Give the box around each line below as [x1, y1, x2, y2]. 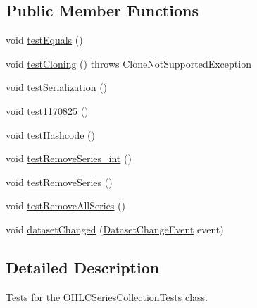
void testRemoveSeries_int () [6, 151, 132, 166]
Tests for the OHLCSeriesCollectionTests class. [6, 289, 208, 304]
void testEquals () [6, 32, 83, 47]
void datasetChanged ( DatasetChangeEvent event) [6, 221, 224, 236]
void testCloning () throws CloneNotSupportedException [6, 56, 251, 70]
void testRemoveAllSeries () [6, 198, 125, 213]
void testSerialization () [6, 80, 108, 94]
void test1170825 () [6, 103, 89, 118]
